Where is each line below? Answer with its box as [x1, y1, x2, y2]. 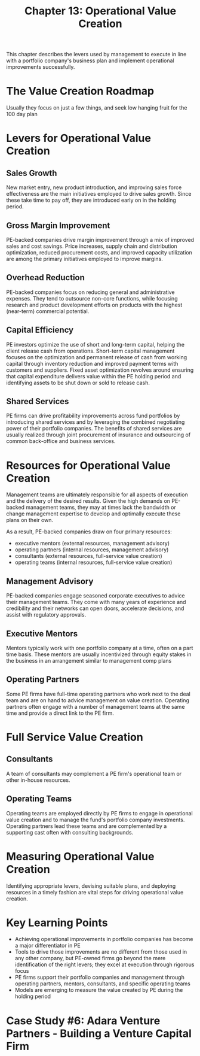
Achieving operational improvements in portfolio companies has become [14, 936, 193, 943]
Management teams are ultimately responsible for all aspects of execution [6, 491, 188, 498]
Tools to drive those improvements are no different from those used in [14, 948, 187, 955]
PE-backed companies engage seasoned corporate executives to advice [6, 592, 185, 599]
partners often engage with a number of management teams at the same [6, 703, 185, 710]
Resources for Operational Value [6, 459, 171, 472]
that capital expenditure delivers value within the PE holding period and [6, 372, 181, 380]
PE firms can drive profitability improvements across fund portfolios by [6, 412, 180, 420]
